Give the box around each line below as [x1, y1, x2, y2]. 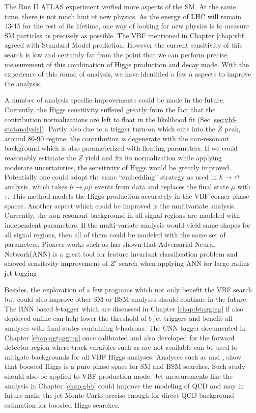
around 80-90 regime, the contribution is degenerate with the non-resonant [4, 133, 229, 143]
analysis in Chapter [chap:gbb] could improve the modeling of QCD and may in [4, 380, 244, 390]
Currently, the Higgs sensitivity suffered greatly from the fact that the [4, 104, 216, 114]
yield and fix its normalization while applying [85, 152, 222, 162]
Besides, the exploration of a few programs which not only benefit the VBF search [4, 284, 252, 294]
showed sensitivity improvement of [4, 258, 108, 268]
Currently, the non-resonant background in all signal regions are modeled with [4, 210, 240, 220]
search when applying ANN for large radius [119, 258, 250, 268]
